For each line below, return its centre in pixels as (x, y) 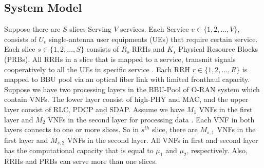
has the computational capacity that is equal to (79, 150)
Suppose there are (32, 29)
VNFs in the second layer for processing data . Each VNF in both (151, 119)
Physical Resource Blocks (218, 49)
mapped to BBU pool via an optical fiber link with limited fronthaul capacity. (127, 79)
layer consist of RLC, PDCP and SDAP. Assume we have (94, 109)
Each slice (20, 49)
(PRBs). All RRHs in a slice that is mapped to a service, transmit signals (120, 59)
